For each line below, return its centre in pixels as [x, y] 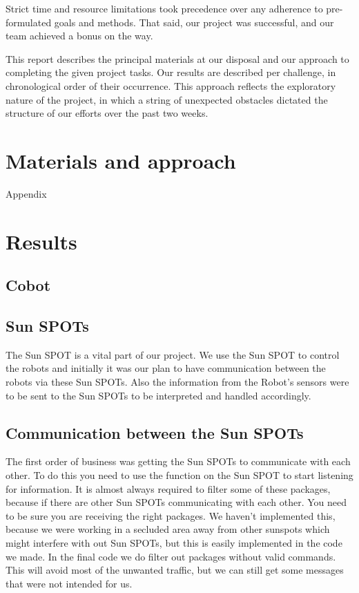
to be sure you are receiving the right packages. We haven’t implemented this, [171, 515]
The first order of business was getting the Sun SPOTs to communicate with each [178, 461]
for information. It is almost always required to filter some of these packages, [168, 488]
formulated [29, 22]
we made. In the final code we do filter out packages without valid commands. [171, 556]
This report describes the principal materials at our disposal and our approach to [177, 58]
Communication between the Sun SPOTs [155, 432]
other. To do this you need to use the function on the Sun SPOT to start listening [179, 475]
